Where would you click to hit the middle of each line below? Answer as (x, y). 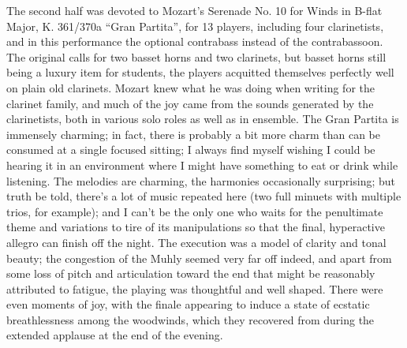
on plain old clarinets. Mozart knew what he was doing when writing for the (190, 87)
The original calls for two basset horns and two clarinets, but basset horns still (196, 56)
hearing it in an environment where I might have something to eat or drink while (202, 165)
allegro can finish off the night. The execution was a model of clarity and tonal (196, 242)
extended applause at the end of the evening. (115, 335)
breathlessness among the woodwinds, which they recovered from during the (190, 319)
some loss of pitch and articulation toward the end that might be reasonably (191, 273)
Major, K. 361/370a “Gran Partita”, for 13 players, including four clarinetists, (195, 26)
